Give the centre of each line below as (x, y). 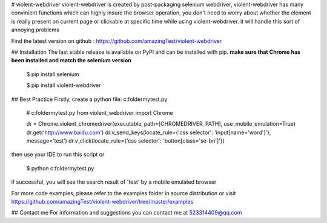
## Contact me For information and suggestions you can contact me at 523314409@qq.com (127, 213)
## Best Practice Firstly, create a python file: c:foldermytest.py (89, 99)
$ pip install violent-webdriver (64, 85)
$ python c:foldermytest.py (60, 168)
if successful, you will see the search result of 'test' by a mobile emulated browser (114, 182)
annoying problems (35, 30)
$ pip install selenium (53, 74)
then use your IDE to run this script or (58, 155)
